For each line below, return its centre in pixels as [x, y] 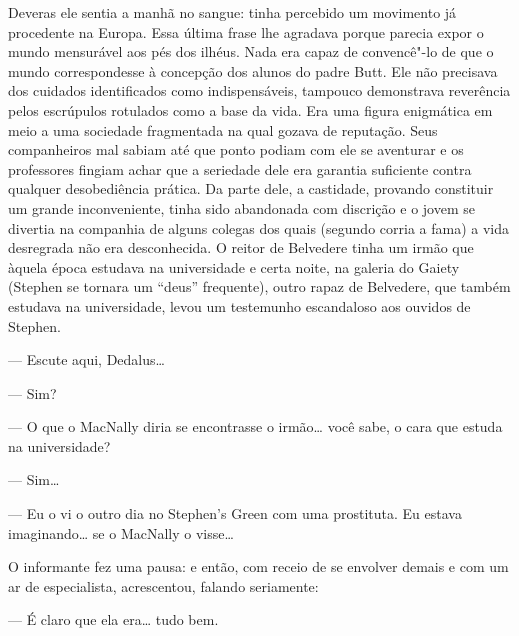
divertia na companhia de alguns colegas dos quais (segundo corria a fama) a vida [259, 227]
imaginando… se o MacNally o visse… [121, 532]
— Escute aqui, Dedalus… [86, 359]
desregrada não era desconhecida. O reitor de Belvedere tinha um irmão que [241, 247]
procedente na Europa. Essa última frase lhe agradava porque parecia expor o [246, 31]
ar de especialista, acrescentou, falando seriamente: [163, 585]
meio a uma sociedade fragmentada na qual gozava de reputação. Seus [223, 129]
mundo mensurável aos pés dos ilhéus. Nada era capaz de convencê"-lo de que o [251, 51]
